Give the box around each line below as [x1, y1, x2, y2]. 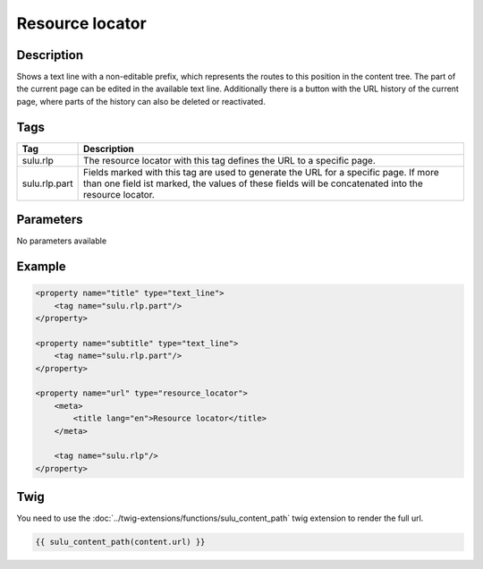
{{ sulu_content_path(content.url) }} [35, 537, 206, 548]
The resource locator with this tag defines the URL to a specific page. [83, 154, 376, 166]
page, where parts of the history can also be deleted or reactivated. [16, 96, 266, 106]
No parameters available [16, 235, 107, 246]
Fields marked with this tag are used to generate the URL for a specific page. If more [83, 166, 439, 178]
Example [16, 259, 66, 275]
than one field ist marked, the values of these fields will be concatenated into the [83, 177, 424, 190]
